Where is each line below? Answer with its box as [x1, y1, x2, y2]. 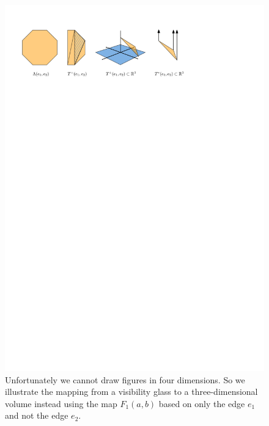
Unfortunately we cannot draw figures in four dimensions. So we [5, 373, 245, 386]
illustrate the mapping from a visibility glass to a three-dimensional [5, 385, 258, 398]
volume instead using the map [5, 397, 117, 410]
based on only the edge [158, 397, 245, 410]
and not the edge [5, 409, 68, 422]
